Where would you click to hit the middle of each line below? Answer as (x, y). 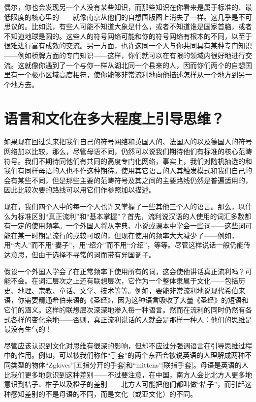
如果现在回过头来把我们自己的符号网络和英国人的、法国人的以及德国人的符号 (128, 141)
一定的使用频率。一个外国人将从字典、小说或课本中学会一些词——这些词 (128, 226)
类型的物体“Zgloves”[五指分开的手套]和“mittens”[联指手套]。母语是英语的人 (129, 364)
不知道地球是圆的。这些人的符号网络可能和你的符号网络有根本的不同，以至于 (128, 36)
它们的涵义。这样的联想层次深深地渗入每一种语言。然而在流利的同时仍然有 (125, 309)
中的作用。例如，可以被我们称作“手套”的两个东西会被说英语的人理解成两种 (125, 355)
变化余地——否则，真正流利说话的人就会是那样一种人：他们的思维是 (142, 319)
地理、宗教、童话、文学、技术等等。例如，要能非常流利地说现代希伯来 (131, 290)
